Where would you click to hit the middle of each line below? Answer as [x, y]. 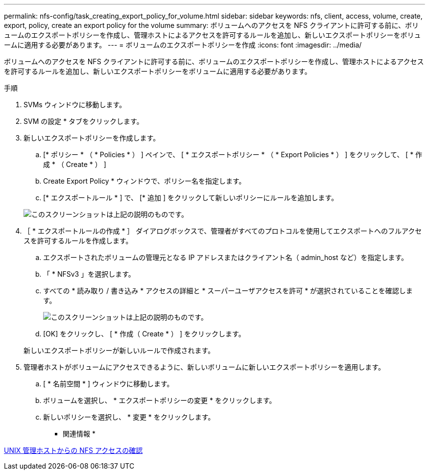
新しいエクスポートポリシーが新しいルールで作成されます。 [119, 350]
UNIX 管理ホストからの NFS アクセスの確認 [73, 450]
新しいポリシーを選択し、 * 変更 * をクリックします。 [129, 417]
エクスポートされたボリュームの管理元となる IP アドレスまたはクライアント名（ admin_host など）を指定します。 [226, 257]
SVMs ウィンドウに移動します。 [75, 105]
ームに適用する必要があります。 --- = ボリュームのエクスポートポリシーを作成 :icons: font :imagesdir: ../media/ [183, 45]
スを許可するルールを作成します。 [78, 241]
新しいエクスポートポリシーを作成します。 [92, 138]
